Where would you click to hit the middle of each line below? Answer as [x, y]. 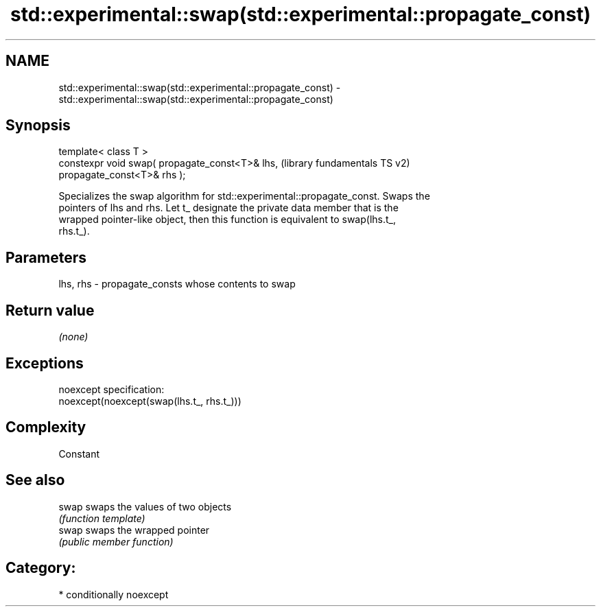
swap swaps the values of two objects [145, 506]
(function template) [102, 518]
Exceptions [45, 363]
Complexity [46, 427]
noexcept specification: [111, 389]
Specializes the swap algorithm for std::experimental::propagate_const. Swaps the [244, 196]
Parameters [46, 257]
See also [35, 480]
